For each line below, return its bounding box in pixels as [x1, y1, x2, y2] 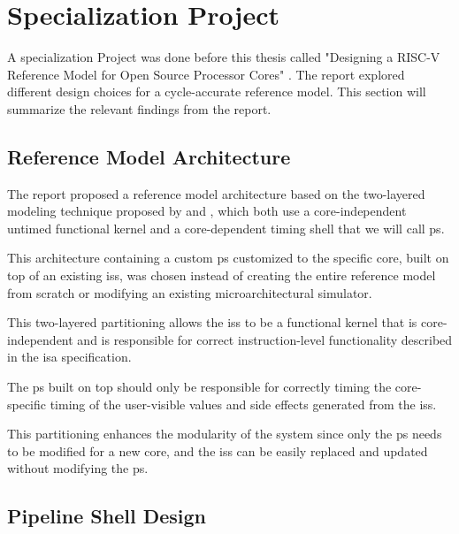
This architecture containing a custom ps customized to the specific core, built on [7, 248, 449, 267]
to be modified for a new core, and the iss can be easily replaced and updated [7, 441, 428, 460]
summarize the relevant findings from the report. [7, 99, 272, 118]
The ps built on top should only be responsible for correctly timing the [7, 378, 392, 396]
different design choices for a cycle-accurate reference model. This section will [7, 82, 426, 101]
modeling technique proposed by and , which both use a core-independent [7, 202, 407, 220]
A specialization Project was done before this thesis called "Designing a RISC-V [7, 48, 440, 66]
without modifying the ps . [7, 459, 149, 477]
